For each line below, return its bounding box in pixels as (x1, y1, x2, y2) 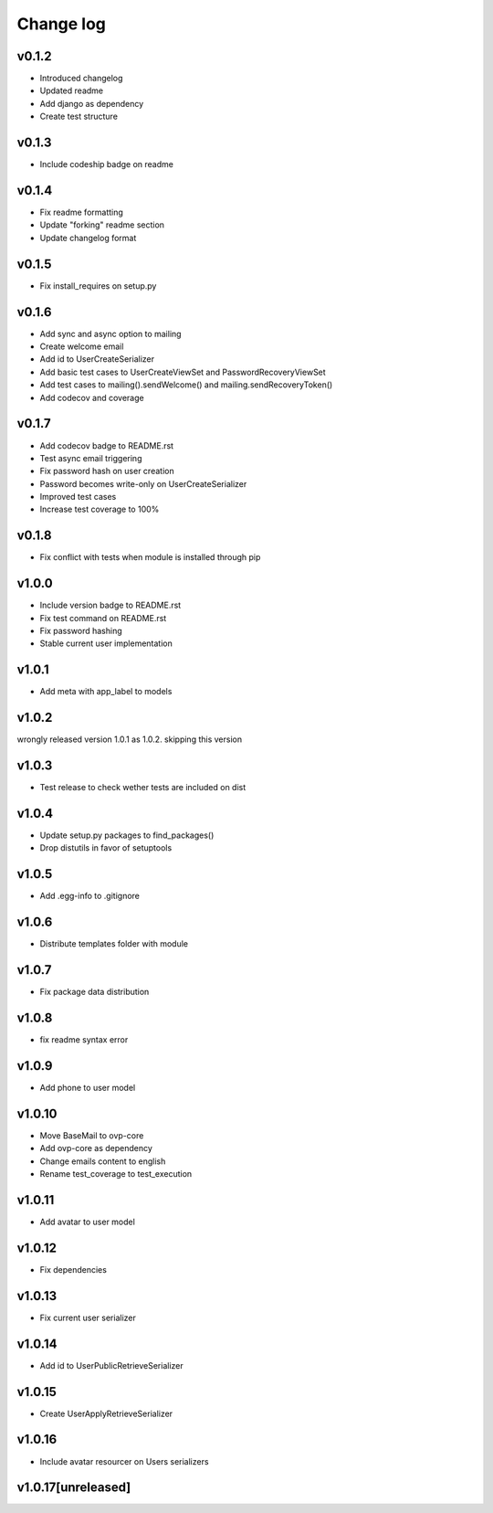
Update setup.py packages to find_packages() (39, 830, 215, 841)
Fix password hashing (39, 626, 122, 637)
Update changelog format (39, 232, 137, 243)
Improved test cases (39, 492, 117, 503)
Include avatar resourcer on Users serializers (39, 1455, 209, 1466)
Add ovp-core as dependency (39, 1143, 152, 1154)
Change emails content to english (39, 1156, 166, 1167)
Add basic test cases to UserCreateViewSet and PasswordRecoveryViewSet (39, 366, 326, 377)
